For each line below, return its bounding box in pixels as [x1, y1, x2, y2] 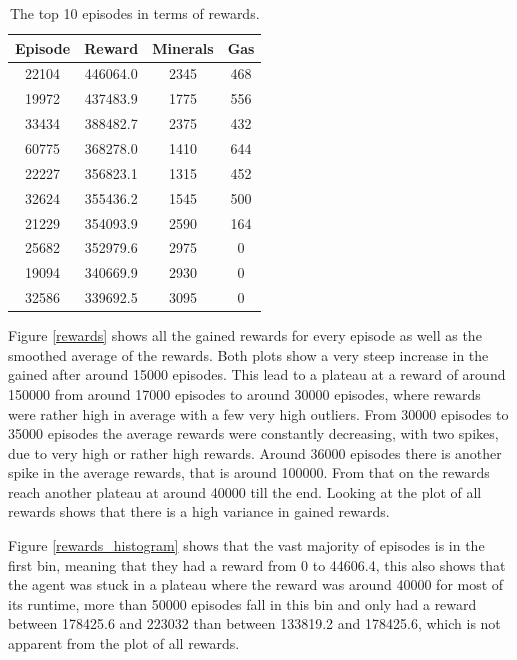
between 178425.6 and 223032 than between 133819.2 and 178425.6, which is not [8, 613, 501, 634]
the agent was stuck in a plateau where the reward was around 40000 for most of [8, 574, 504, 595]
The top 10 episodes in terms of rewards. [9, 3, 260, 23]
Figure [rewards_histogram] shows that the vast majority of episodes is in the [8, 535, 485, 556]
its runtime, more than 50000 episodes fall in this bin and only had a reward [8, 593, 477, 614]
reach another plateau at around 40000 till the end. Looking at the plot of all [8, 481, 482, 502]
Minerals [152, 37, 214, 58]
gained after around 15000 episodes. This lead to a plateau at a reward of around [8, 364, 506, 385]
